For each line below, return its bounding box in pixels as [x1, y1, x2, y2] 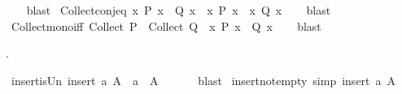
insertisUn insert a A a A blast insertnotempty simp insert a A [11, 71, 396, 88]
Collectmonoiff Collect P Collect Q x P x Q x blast [11, 17, 321, 34]
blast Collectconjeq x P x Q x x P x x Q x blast [26, 2, 331, 18]
